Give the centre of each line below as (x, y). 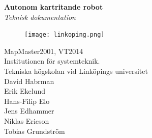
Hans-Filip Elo (27, 101)
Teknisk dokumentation (40, 17)
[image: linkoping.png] (65, 35)
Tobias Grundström (35, 131)
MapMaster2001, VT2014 (44, 51)
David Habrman (29, 81)
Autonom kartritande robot (54, 7)
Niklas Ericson (27, 121)
